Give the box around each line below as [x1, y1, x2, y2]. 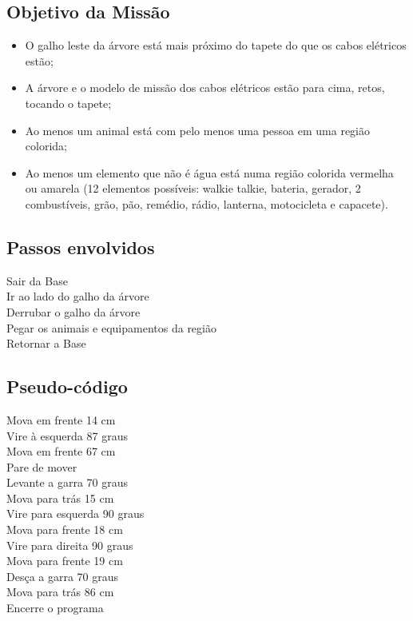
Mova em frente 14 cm [6, 411, 116, 428]
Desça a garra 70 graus [6, 567, 119, 584]
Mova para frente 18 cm [6, 521, 123, 538]
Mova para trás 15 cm [6, 489, 114, 506]
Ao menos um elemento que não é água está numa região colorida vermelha [25, 164, 394, 181]
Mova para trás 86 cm [6, 583, 114, 600]
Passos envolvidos [6, 234, 155, 259]
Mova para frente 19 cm [6, 552, 123, 569]
